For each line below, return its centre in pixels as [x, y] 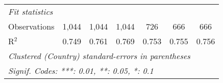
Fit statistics [31, 11]
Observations [31, 26]
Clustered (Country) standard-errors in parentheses [99, 56]
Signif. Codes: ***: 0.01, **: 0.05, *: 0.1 [81, 71]
